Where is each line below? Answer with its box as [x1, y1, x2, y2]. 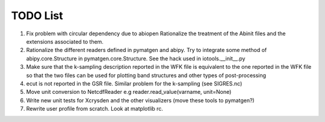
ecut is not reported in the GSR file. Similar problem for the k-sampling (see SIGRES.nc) [26, 80, 243, 87]
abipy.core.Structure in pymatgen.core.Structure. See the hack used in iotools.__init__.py [26, 54, 246, 62]
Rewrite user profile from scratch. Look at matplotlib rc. [26, 105, 164, 112]
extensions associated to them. [26, 38, 104, 45]
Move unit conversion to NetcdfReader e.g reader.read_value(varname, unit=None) [26, 89, 232, 96]
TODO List [11, 9, 63, 22]
